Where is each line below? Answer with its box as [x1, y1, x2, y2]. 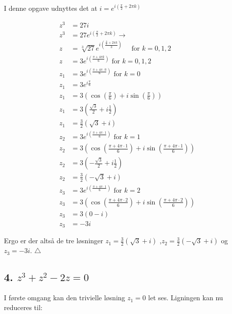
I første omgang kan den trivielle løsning [4, 292, 125, 303]
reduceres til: [4, 302, 43, 312]
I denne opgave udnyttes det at [4, 3, 97, 13]
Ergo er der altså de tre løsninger [4, 235, 103, 246]
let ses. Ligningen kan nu [148, 292, 223, 303]
